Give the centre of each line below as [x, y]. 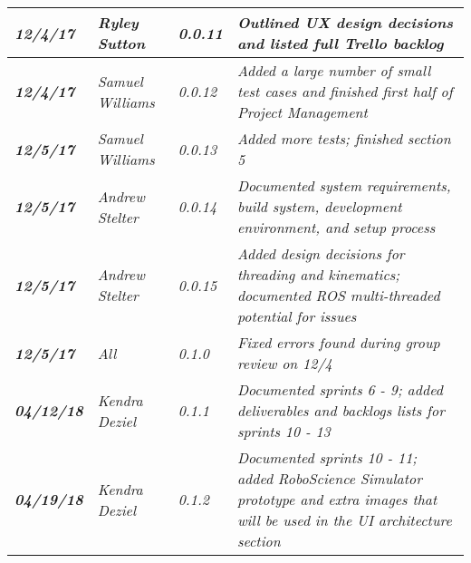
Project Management [302, 112]
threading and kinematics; [318, 274]
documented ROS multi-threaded [338, 295]
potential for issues [297, 316]
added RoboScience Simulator [329, 478]
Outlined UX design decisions [345, 22]
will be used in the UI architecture [344, 520]
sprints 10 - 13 [284, 431]
